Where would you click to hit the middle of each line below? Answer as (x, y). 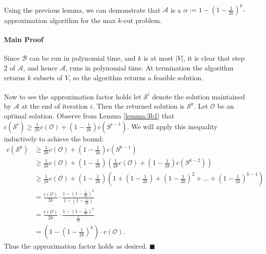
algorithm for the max (82, 20)
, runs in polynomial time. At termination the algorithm (150, 68)
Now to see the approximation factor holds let (73, 96)
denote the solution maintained (198, 96)
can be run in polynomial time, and (82, 58)
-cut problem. (142, 20)
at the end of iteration (55, 106)
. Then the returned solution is (138, 106)
